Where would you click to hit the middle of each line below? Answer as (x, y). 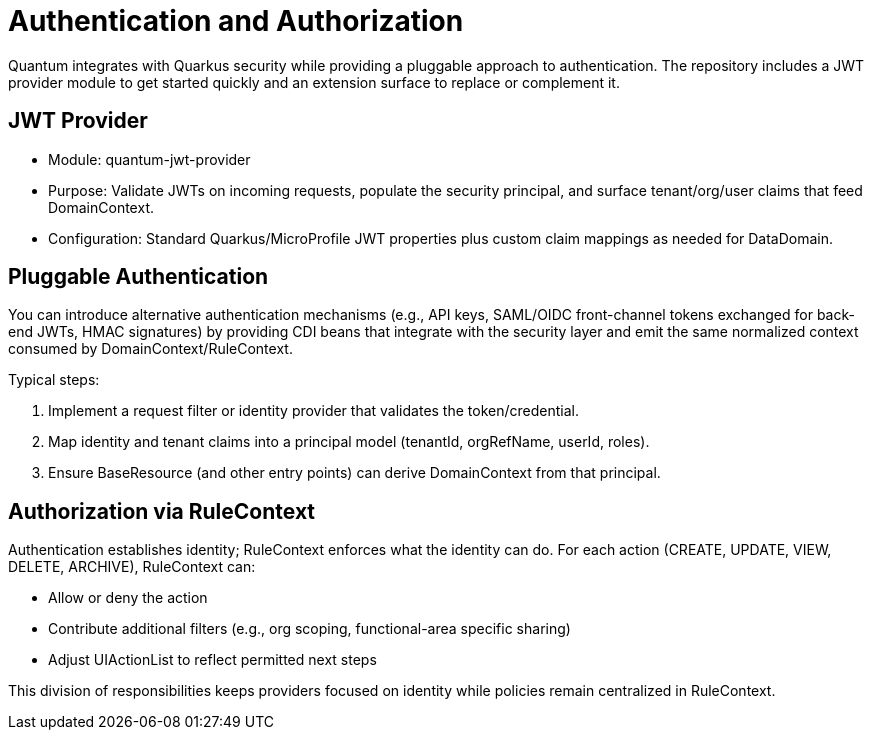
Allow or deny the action (128, 598)
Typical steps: (54, 380)
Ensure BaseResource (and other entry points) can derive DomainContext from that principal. (354, 473)
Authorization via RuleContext (162, 511)
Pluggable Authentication (138, 277)
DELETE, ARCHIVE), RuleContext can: (132, 567)
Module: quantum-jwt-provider (149, 159)
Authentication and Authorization (236, 21)
